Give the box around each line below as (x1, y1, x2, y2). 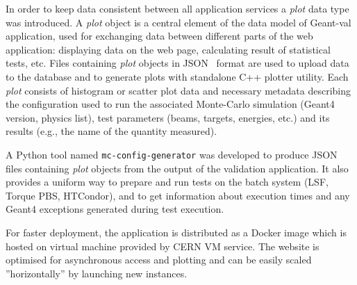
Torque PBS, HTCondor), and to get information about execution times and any (6, 188, 350, 202)
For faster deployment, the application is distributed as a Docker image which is (6, 225, 347, 239)
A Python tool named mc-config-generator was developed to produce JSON (6, 147, 338, 161)
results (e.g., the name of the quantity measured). (6, 124, 217, 138)
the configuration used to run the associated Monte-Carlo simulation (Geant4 (6, 97, 335, 111)
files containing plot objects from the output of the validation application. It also (6, 161, 349, 175)
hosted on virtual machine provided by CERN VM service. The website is (6, 238, 319, 253)
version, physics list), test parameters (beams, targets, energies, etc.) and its (6, 110, 330, 124)
